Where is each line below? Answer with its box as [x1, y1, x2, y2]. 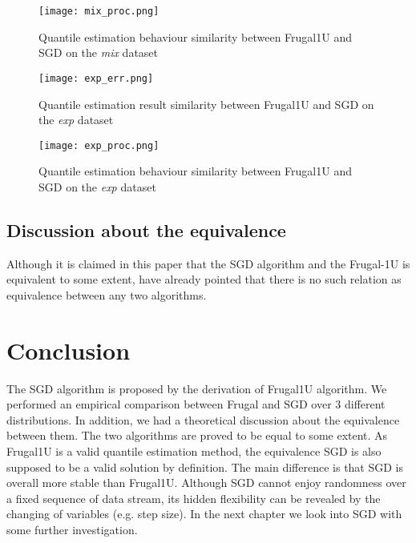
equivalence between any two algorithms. [6, 286, 207, 303]
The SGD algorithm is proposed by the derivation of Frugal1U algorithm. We [6, 380, 387, 396]
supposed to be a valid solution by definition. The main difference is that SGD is [6, 458, 404, 475]
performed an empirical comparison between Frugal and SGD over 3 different [6, 396, 386, 412]
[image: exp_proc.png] [38, 139, 160, 151]
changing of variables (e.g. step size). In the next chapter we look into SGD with [6, 505, 402, 522]
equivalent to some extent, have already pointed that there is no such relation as [6, 271, 402, 288]
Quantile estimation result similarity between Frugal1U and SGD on [38, 95, 374, 112]
